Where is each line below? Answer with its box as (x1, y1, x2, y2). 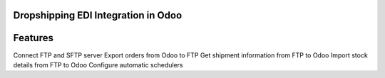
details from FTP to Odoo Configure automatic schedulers (13, 60, 183, 69)
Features (13, 32, 53, 44)
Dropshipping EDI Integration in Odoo (13, 9, 183, 21)
